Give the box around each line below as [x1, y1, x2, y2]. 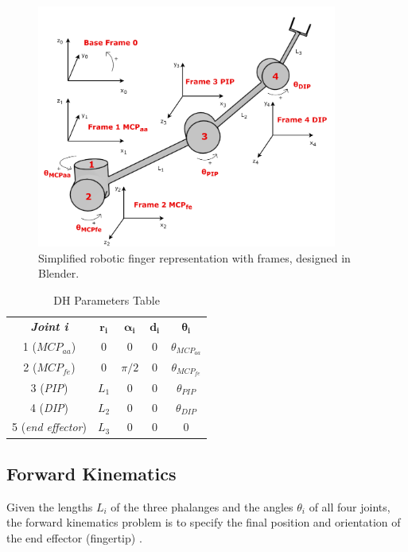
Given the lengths [6, 498, 93, 515]
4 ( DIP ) [29, 398, 68, 415]
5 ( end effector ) [12, 418, 87, 435]
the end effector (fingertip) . [6, 529, 142, 546]
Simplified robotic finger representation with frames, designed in [38, 249, 351, 266]
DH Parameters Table [53, 291, 160, 308]
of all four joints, [309, 498, 391, 515]
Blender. [38, 265, 80, 282]
